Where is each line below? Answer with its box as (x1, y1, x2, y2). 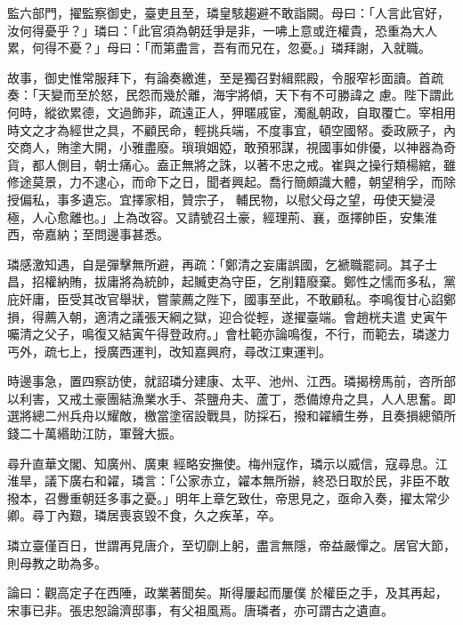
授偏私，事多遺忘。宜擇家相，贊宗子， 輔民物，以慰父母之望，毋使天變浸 (7, 189, 435, 208)
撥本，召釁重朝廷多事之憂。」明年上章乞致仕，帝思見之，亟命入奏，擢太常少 (7, 488, 450, 507)
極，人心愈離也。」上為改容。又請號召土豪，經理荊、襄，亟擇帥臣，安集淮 (7, 207, 437, 226)
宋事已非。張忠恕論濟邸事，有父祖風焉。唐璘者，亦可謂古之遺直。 (7, 600, 394, 619)
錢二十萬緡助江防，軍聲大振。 (7, 424, 182, 443)
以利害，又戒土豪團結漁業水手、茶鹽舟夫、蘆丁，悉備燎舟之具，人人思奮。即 (7, 389, 456, 407)
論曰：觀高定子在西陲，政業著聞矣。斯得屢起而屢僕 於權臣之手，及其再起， (7, 583, 448, 602)
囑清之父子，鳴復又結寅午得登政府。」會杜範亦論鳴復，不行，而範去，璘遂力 (7, 325, 450, 343)
